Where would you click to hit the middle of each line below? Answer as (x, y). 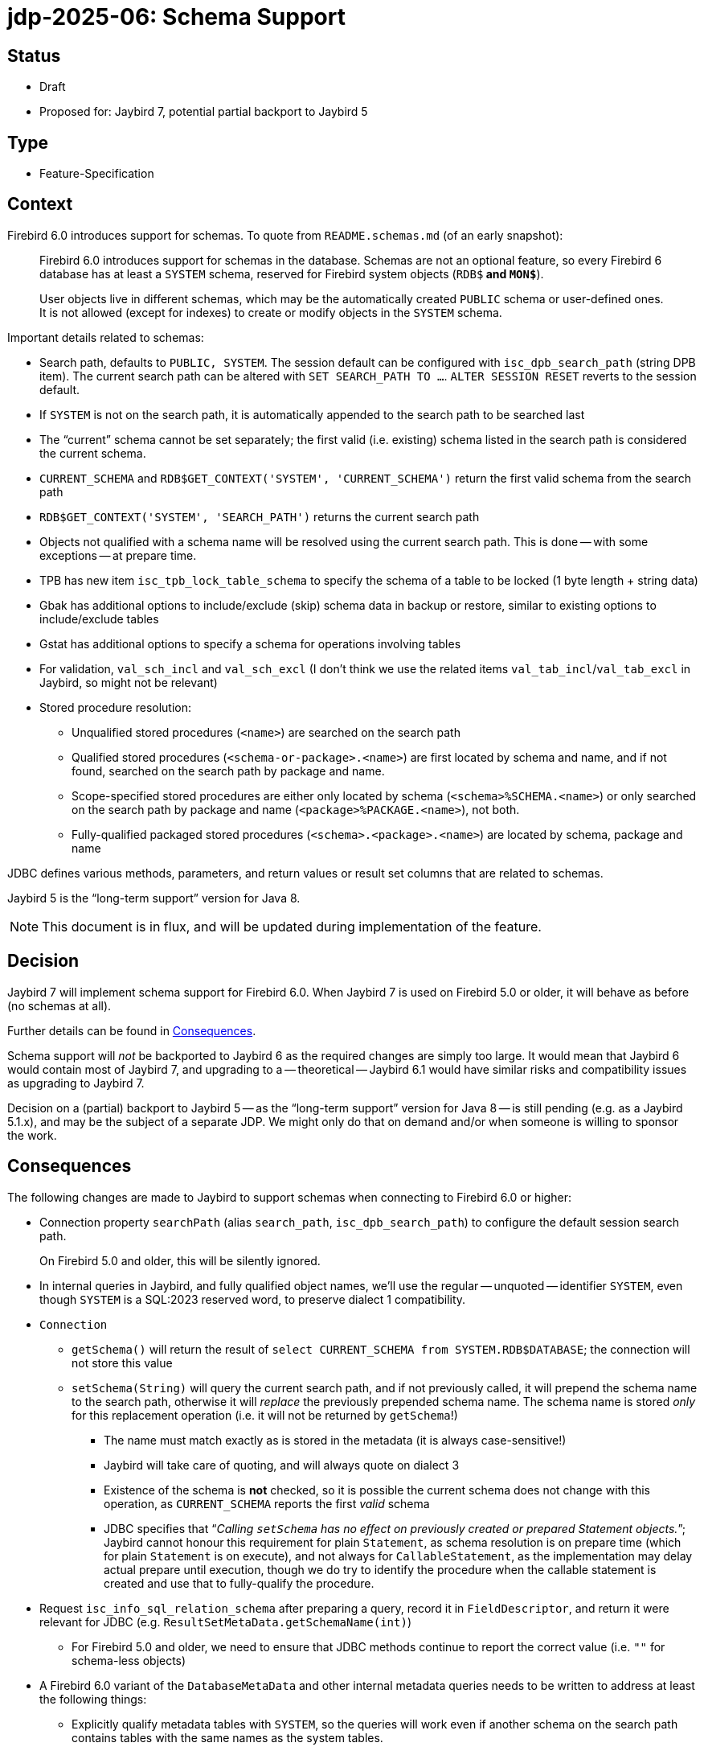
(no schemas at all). (59, 1005)
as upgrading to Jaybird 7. (76, 1083)
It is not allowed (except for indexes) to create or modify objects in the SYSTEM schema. (271, 312)
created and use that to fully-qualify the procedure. (239, 1583)
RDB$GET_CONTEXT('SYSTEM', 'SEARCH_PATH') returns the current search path (260, 516)
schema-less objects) (129, 1660)
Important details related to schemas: (106, 337)
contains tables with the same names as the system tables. (227, 1737)
